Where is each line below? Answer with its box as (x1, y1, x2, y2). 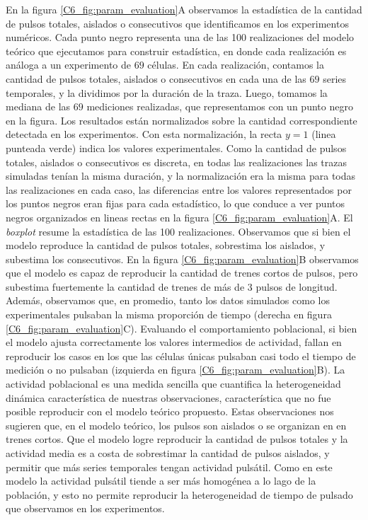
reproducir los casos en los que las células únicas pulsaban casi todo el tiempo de (6, 348, 356, 363)
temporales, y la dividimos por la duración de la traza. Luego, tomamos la (6, 85, 328, 100)
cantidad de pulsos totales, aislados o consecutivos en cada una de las (6, 71, 306, 86)
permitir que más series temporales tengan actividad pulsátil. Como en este (6, 459, 333, 474)
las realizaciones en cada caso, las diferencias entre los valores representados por (6, 182, 352, 197)
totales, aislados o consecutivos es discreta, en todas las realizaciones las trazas (6, 154, 347, 169)
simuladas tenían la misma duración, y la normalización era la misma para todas (6, 168, 356, 183)
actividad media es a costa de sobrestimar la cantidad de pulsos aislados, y (6, 446, 330, 460)
